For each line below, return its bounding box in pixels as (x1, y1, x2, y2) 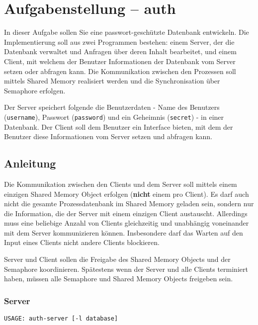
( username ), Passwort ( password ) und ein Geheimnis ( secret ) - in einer (4, 111, 224, 122)
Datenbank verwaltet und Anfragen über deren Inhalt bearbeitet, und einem (4, 46, 237, 57)
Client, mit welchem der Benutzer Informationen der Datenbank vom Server (4, 56, 236, 66)
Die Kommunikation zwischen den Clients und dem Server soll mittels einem (4, 178, 237, 189)
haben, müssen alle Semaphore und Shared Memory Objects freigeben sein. (4, 273, 233, 284)
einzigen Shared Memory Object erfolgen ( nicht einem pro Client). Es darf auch (4, 188, 249, 199)
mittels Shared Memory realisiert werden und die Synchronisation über (4, 76, 220, 86)
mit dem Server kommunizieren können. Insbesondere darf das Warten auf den (4, 227, 243, 238)
